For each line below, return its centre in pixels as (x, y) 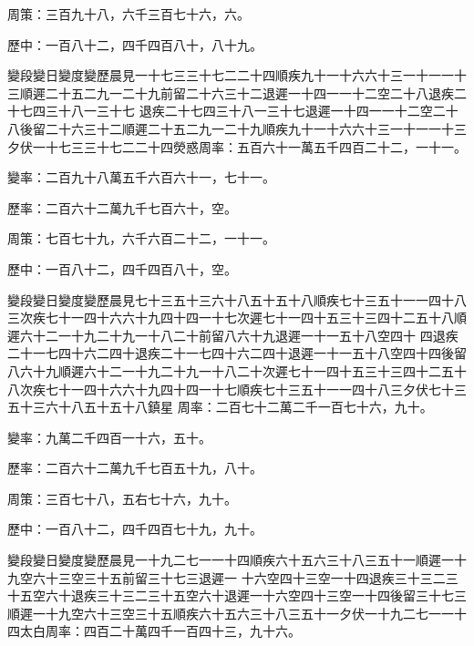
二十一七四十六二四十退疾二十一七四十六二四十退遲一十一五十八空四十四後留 (237, 353)
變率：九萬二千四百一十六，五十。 (109, 437)
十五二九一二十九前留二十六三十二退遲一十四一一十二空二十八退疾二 (262, 92)
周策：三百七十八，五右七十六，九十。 (122, 498)
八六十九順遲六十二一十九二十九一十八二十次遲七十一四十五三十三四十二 (224, 370)
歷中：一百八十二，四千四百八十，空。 (122, 268)
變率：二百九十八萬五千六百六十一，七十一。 (141, 177)
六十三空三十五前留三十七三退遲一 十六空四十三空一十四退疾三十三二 (239, 577)
